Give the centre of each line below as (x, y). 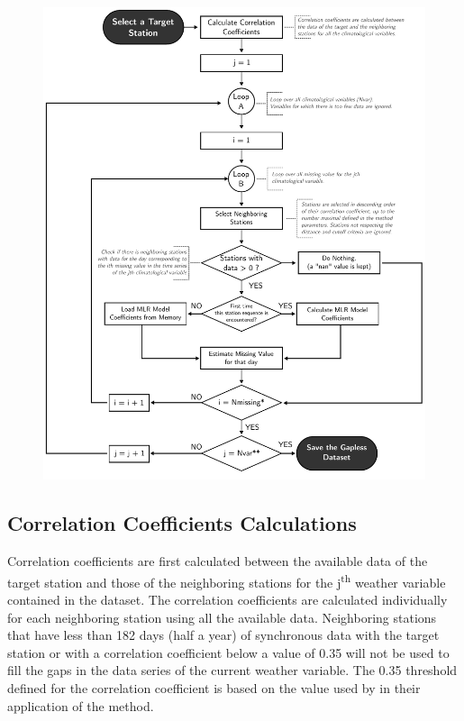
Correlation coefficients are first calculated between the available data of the (218, 561)
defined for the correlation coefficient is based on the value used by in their (214, 687)
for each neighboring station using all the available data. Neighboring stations (222, 617)
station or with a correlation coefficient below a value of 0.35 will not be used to (228, 652)
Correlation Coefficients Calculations (182, 523)
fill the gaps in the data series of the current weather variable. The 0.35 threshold (232, 670)
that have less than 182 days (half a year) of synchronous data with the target (223, 635)
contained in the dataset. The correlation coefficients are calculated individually (227, 599)
